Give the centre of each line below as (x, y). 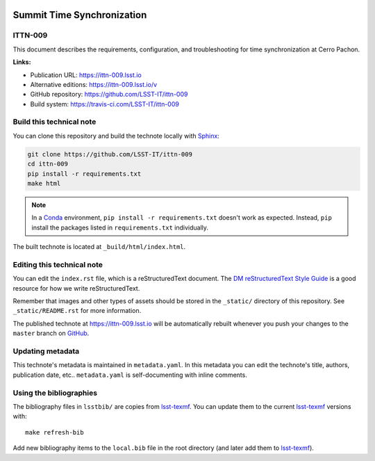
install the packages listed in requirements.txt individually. (120, 227)
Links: (22, 62)
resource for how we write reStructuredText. (76, 288)
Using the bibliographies (55, 393)
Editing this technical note (58, 264)
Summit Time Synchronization (80, 15)
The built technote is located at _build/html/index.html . (99, 247)
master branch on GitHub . (51, 333)
